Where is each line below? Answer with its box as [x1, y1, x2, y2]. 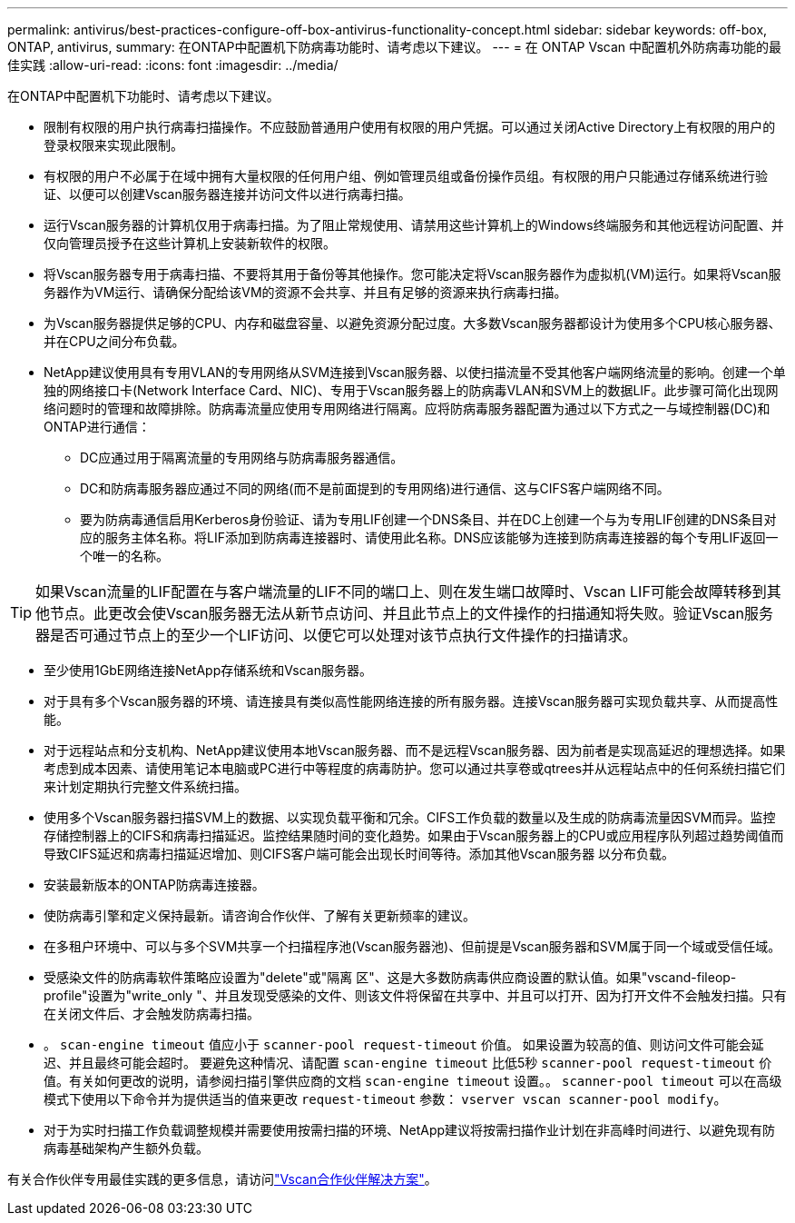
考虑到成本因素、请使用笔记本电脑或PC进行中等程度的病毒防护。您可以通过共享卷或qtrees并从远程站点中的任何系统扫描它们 [44, 761, 786, 776]
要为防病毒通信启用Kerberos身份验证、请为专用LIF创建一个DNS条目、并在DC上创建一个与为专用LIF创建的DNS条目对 [80, 512, 777, 527]
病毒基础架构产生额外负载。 [44, 1140, 209, 1156]
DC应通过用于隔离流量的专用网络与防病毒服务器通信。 [80, 450, 404, 465]
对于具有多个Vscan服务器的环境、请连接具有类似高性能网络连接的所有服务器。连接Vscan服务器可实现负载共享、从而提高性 [44, 693, 779, 709]
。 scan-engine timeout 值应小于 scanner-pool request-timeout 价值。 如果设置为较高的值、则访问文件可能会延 [44, 1037, 764, 1052]
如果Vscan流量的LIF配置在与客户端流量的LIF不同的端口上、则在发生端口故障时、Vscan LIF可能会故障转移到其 [35, 582, 781, 601]
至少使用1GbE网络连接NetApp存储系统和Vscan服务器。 [44, 662, 372, 678]
